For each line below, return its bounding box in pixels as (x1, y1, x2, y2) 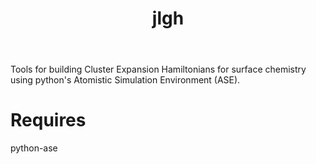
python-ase (10, 142, 58, 154)
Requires (10, 109, 87, 132)
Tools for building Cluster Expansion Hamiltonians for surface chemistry (10, 63, 307, 76)
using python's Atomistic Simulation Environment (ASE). (10, 74, 241, 86)
